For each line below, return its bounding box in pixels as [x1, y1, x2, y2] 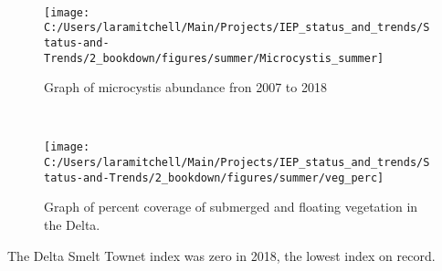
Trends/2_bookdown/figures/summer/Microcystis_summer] [44, 51, 384, 65]
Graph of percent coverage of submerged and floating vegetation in [44, 197, 418, 216]
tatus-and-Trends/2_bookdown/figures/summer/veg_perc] [44, 171, 384, 184]
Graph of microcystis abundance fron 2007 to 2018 [44, 78, 327, 97]
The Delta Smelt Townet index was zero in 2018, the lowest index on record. [7, 245, 436, 265]
